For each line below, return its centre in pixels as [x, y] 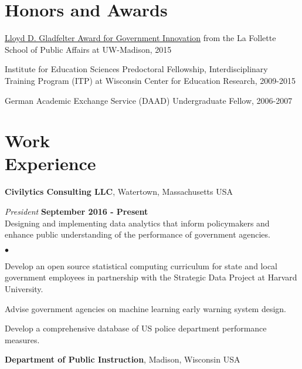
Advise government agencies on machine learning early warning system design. [146, 308]
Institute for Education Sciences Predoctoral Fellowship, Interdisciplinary [136, 69]
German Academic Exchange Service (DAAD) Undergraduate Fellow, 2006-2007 [149, 100]
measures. [22, 339]
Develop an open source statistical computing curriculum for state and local [141, 265]
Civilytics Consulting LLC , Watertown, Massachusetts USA [119, 192]
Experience [50, 163]
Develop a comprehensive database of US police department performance [136, 328]
